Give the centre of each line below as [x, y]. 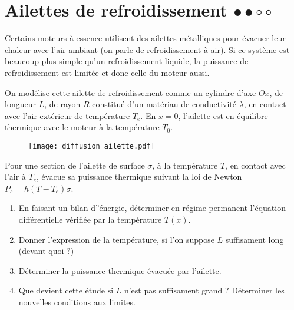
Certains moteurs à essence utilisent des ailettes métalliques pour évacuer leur [145, 38]
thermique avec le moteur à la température [82, 127]
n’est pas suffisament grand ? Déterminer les [204, 290]
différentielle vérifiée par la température [90, 219]
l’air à [15, 177]
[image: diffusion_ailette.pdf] [92, 146]
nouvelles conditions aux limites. [77, 301]
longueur [20, 104]
